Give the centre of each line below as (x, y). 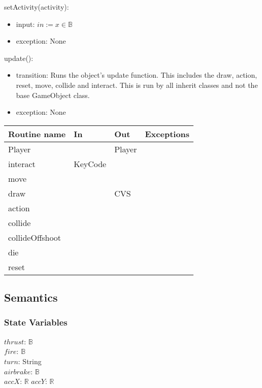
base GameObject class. (53, 95)
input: (25, 24)
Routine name (37, 134)
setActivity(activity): (37, 7)
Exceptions (167, 134)
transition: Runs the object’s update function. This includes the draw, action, (137, 75)
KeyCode (90, 164)
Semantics (31, 297)
